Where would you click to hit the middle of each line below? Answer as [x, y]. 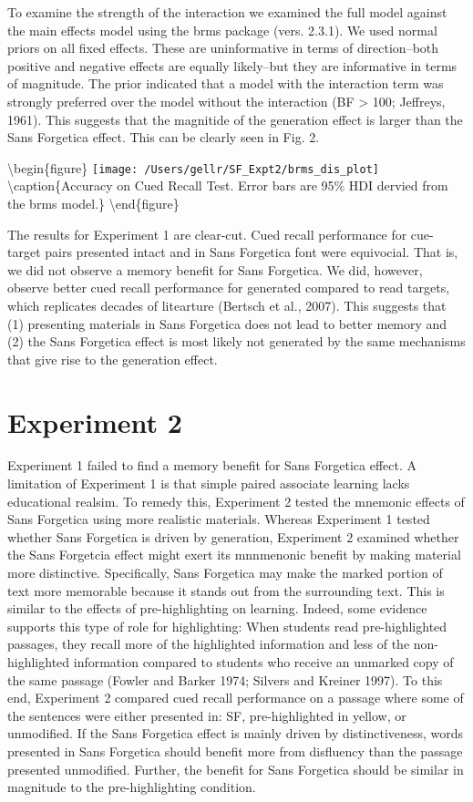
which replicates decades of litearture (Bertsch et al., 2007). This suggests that [227, 305]
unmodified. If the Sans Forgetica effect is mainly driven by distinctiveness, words [236, 733]
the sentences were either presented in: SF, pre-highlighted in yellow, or [207, 715]
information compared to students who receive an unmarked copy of [263, 662]
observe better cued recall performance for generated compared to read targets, [229, 288]
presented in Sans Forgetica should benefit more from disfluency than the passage [235, 751]
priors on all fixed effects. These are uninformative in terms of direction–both [223, 48]
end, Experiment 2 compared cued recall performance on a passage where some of [236, 698]
